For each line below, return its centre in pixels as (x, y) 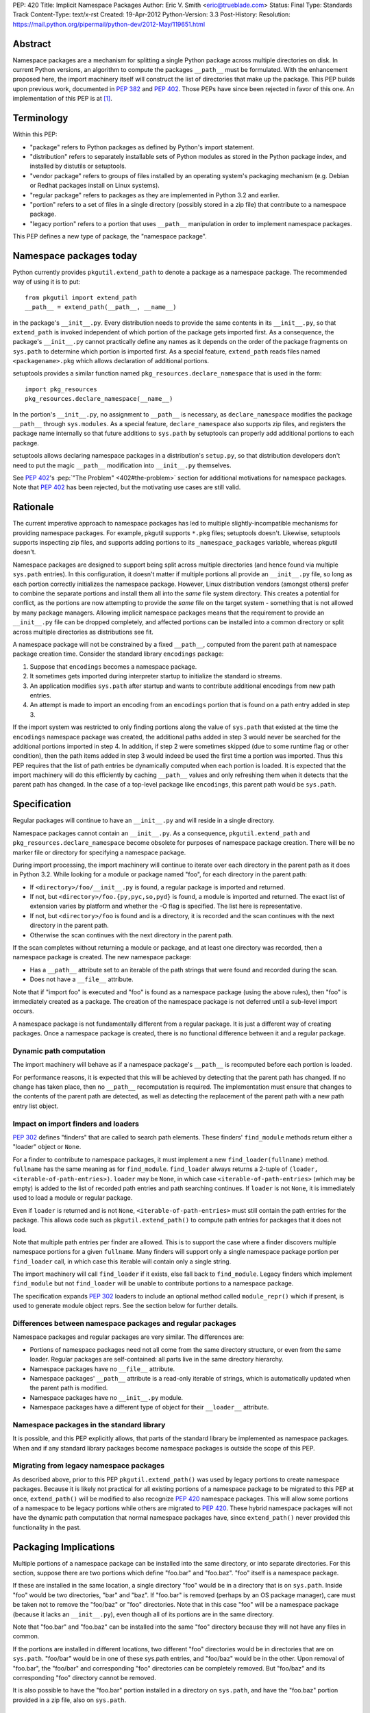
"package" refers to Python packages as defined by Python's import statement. (142, 147)
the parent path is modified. (69, 1388)
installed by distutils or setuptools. (78, 166)
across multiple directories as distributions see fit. (83, 632)
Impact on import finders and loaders (76, 1124)
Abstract (32, 44)
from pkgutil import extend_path (81, 297)
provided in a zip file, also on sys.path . (70, 1700)
